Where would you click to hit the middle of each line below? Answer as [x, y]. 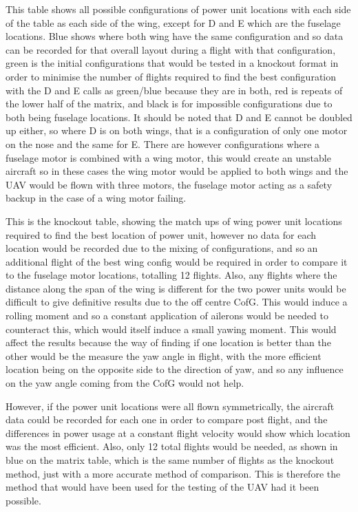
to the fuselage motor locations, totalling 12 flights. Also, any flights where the [171, 275]
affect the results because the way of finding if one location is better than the [168, 342]
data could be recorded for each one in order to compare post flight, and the [167, 419]
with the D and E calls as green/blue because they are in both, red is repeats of [174, 90]
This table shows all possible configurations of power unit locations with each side [178, 9]
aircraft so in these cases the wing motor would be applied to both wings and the [177, 171]
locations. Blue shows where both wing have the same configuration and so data [175, 36]
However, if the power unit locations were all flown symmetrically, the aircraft [170, 406]
